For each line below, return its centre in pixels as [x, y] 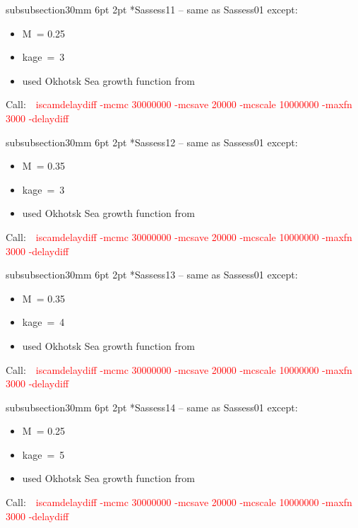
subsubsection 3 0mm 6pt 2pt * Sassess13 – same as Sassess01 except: [152, 275]
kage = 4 [43, 322]
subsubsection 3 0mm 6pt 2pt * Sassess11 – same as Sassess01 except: [152, 9]
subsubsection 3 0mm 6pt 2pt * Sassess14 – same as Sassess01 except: [152, 407]
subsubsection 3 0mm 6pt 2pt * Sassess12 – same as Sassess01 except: [152, 142]
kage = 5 [43, 454]
